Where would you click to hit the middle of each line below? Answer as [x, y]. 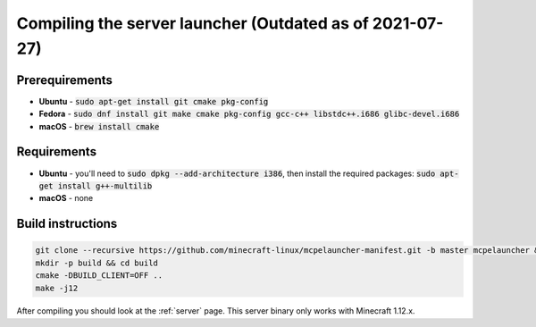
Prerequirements [65, 80]
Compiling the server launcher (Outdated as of [193, 23]
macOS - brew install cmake [99, 126]
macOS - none [66, 198]
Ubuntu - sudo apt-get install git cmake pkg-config [154, 101]
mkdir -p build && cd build [96, 263]
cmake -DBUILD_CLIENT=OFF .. [99, 276]
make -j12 [57, 288]
